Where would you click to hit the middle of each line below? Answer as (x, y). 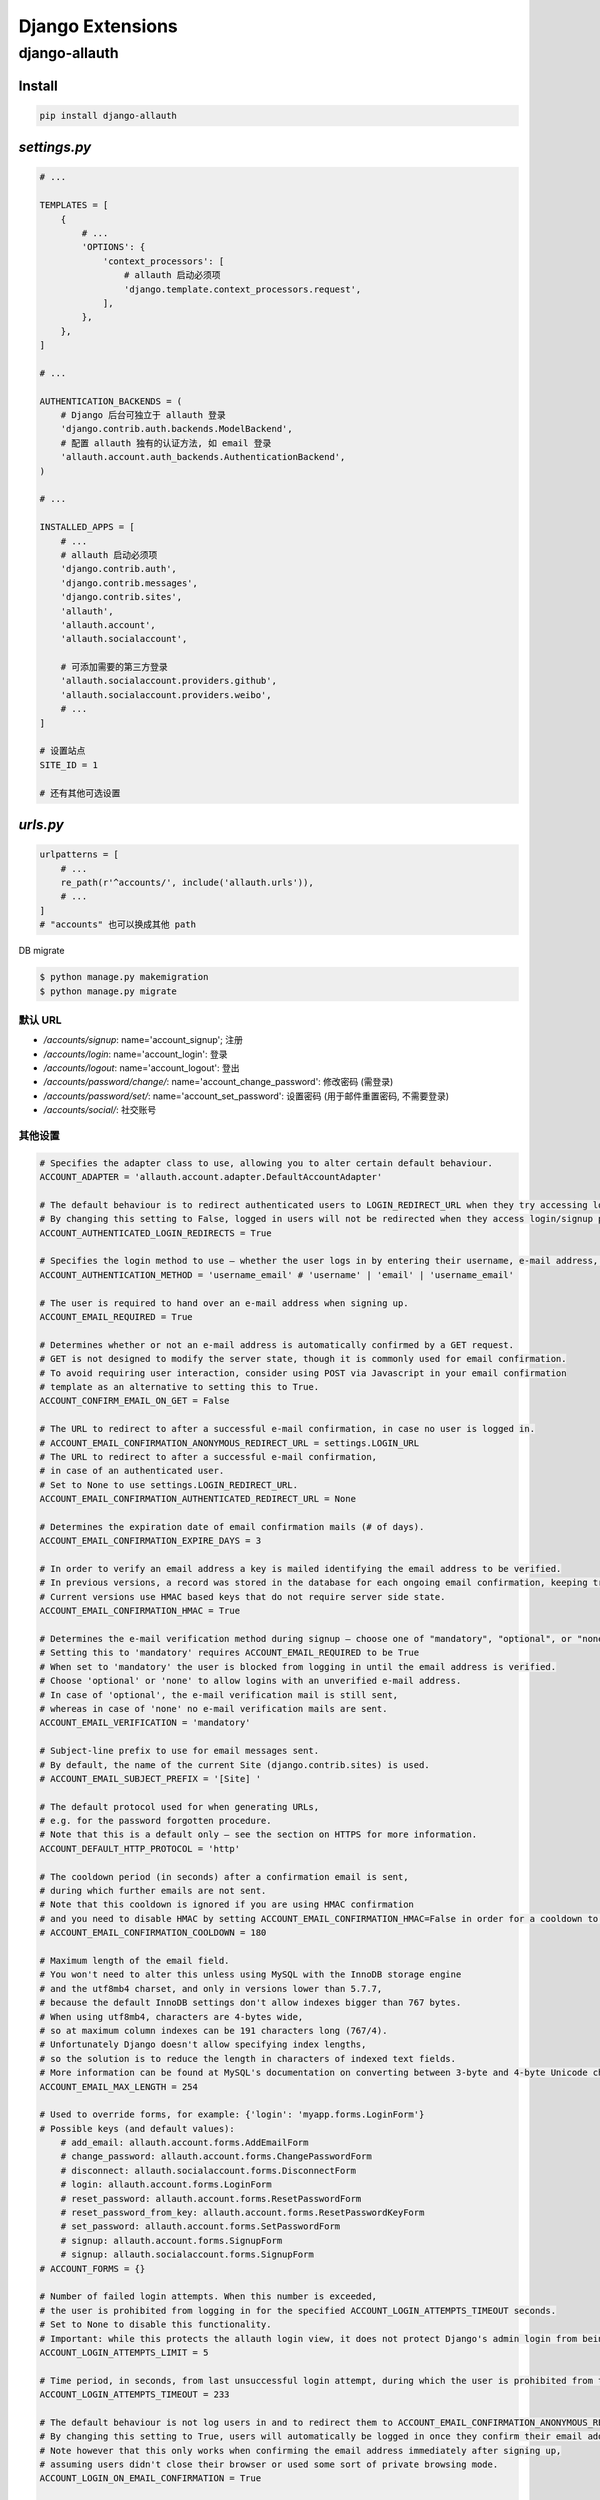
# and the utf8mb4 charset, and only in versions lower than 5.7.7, (211, 1988)
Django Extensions (98, 26)
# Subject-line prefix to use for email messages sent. (179, 1751)
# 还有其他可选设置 (80, 793)
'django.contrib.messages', (129, 583)
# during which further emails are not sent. (153, 1891)
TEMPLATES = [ (74, 205)
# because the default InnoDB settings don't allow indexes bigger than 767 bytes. (250, 2003)
